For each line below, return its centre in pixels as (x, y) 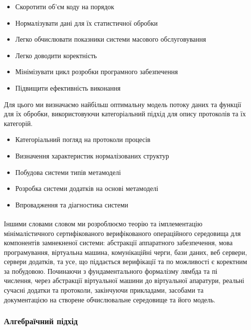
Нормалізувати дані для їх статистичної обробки (87, 23)
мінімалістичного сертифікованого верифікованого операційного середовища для (122, 233)
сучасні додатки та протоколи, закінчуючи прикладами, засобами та (104, 290)
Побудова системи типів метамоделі (68, 172)
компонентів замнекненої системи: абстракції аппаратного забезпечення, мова (118, 243)
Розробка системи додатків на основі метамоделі (87, 188)
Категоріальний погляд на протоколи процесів (83, 139)
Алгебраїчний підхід (41, 321)
